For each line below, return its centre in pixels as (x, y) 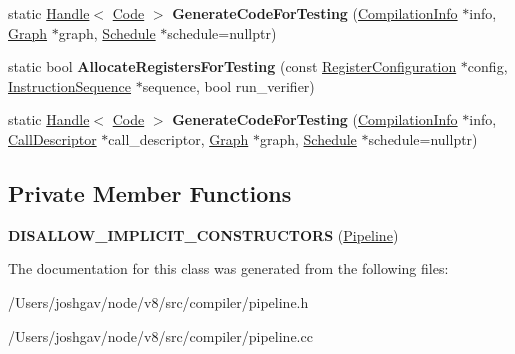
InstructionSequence (70, 85)
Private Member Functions (150, 192)
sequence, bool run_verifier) (228, 85)
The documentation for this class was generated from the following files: (228, 268)
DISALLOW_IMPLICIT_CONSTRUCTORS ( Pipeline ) (203, 234)
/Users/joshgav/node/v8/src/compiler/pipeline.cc (160, 335)
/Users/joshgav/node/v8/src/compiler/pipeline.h (158, 301)
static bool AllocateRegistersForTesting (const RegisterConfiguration (232, 66)
